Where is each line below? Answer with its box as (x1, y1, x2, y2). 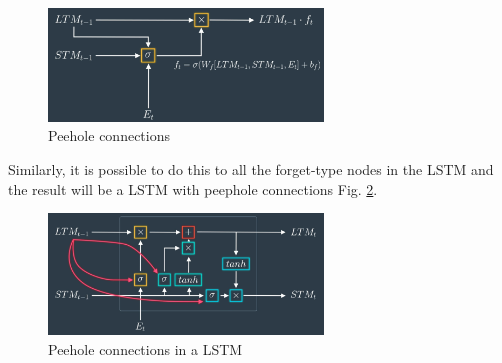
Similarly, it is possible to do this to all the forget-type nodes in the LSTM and (8, 159, 494, 180)
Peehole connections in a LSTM (48, 338, 243, 359)
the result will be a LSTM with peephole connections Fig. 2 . (8, 178, 378, 199)
